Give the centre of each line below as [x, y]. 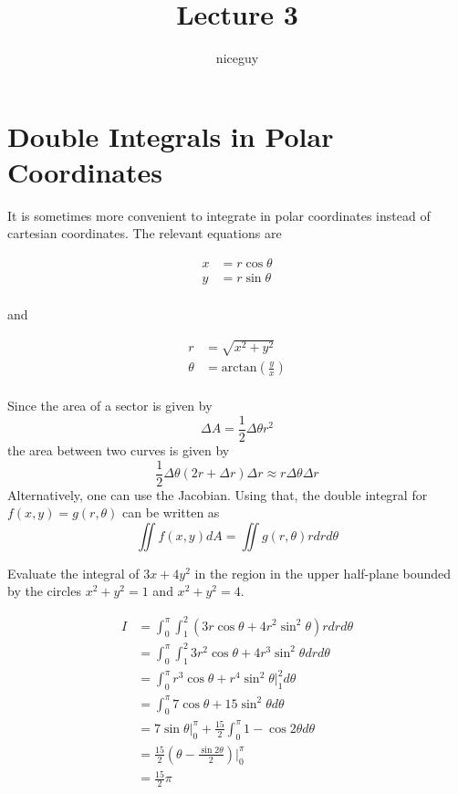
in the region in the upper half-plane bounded [323, 573]
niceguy [237, 58]
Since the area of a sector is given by [110, 406]
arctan [239, 368]
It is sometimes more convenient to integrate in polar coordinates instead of [219, 215]
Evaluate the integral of [73, 573]
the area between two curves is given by [119, 450]
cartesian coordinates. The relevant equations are [145, 233]
